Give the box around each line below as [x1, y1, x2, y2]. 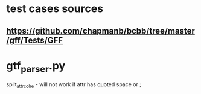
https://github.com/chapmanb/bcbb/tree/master [6, 26, 195, 36]
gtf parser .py [6, 59, 65, 75]
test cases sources [6, 2, 104, 16]
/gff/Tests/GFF [6, 35, 63, 45]
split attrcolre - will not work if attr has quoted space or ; [6, 81, 142, 89]
